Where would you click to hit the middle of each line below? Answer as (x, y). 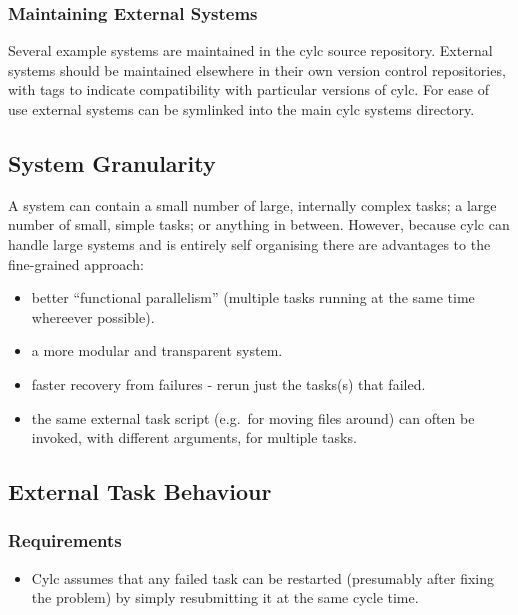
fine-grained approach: (76, 263)
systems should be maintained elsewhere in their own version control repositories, (257, 69)
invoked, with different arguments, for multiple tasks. (194, 437)
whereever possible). (93, 316)
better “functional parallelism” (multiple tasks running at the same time (253, 297)
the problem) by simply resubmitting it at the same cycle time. (225, 597)
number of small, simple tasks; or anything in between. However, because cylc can (259, 224)
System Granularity (112, 162)
